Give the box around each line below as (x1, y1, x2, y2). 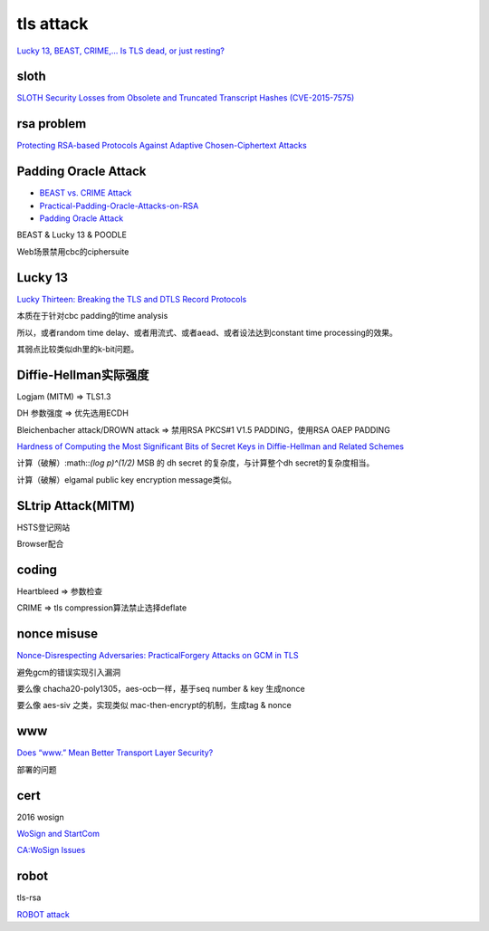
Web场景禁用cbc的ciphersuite (16, 245, 129, 257)
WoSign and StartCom (16, 829, 100, 840)
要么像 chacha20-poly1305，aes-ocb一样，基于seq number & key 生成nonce (16, 684, 305, 695)
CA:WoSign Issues (16, 845, 86, 856)
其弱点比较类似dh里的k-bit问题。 (16, 343, 139, 354)
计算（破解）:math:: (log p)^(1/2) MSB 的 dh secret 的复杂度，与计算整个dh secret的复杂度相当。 (16, 457, 375, 468)
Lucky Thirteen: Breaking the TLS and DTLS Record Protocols (16, 293, 247, 304)
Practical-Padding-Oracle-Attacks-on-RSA (39, 200, 199, 211)
